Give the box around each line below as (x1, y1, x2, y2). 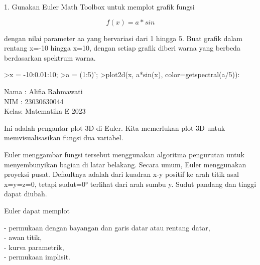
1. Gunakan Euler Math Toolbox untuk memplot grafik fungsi (4, 2, 195, 12)
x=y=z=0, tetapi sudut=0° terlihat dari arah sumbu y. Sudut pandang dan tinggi (4, 178, 256, 189)
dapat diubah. (4, 188, 47, 199)
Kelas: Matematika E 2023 (4, 106, 86, 116)
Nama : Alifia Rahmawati (4, 86, 83, 96)
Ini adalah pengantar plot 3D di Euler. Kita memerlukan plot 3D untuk (4, 122, 225, 133)
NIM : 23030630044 (4, 96, 64, 106)
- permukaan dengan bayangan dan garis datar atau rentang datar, (4, 222, 210, 232)
